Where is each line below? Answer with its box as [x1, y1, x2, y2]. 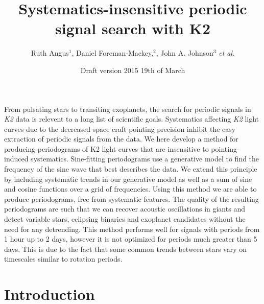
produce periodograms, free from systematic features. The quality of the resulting [4, 193, 259, 204]
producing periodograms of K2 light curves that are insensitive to [4, 143, 209, 154]
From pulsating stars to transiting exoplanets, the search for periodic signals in [4, 103, 251, 114]
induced [4, 153, 29, 164]
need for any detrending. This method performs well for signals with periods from [4, 223, 260, 234]
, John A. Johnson [156, 48, 213, 58]
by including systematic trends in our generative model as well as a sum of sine [4, 173, 252, 184]
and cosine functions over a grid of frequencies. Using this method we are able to [4, 183, 257, 194]
